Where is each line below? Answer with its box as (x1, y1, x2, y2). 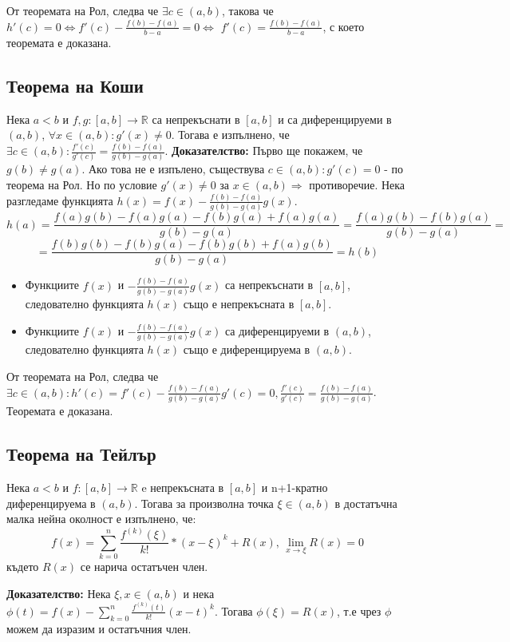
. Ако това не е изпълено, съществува (81, 160, 265, 177)
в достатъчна (334, 494, 397, 511)
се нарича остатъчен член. (80, 558, 208, 574)
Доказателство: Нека (6, 585, 111, 601)
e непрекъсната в (141, 478, 224, 495)
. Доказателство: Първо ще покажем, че (164, 142, 363, 159)
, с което (322, 18, 365, 34)
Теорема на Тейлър (6, 442, 156, 466)
